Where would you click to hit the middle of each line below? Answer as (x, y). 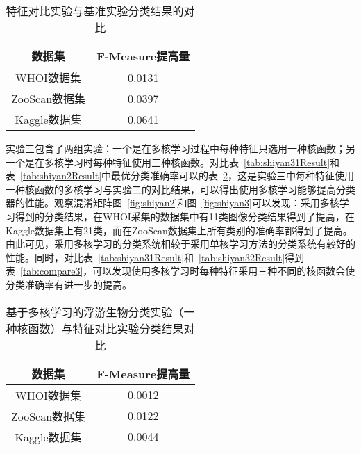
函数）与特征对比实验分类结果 (106, 328)
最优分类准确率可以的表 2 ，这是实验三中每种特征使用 (233, 176)
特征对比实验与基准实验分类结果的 (95, 11)
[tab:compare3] (52, 271)
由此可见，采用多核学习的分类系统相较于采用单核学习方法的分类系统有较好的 (180, 244)
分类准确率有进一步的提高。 (69, 284)
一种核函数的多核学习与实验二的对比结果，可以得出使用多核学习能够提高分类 (180, 189)
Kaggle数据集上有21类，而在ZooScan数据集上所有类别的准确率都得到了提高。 (179, 230)
